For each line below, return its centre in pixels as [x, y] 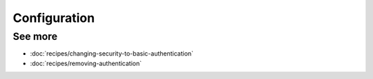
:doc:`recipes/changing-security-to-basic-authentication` [112, 54]
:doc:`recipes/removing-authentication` [86, 63]
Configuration [54, 18]
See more [35, 36]
